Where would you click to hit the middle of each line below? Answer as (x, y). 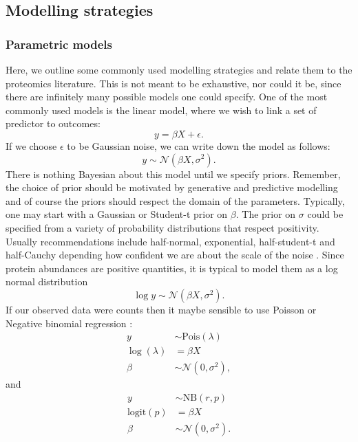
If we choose (31, 145)
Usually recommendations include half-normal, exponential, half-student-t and (170, 241)
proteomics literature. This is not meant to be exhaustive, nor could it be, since (173, 83)
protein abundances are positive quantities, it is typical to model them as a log (172, 268)
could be (325, 214)
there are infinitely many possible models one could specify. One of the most (167, 97)
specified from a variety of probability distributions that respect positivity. (162, 227)
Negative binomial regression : (69, 323)
